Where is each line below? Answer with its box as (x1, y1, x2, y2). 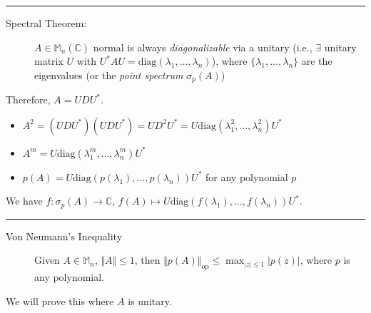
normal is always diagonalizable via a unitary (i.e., (93, 39, 312, 54)
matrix (34, 53, 63, 68)
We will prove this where (6, 293, 114, 308)
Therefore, (6, 92, 51, 107)
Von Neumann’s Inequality (6, 228, 123, 243)
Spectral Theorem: (6, 16, 87, 30)
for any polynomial (205, 169, 288, 184)
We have (6, 193, 43, 208)
